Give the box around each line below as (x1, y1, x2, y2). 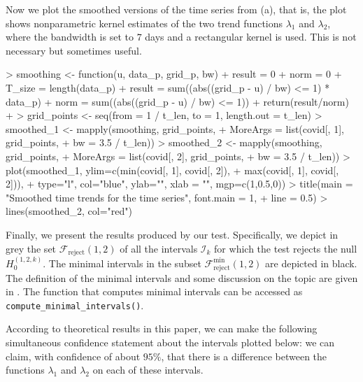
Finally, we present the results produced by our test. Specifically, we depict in (6, 227, 339, 241)
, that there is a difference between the (161, 348, 327, 363)
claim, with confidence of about (6, 348, 141, 363)
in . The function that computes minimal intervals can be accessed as (6, 284, 303, 299)
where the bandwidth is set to (6, 29, 134, 44)
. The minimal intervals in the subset (43, 255, 201, 270)
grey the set (6, 241, 57, 255)
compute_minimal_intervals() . (6, 297, 144, 312)
